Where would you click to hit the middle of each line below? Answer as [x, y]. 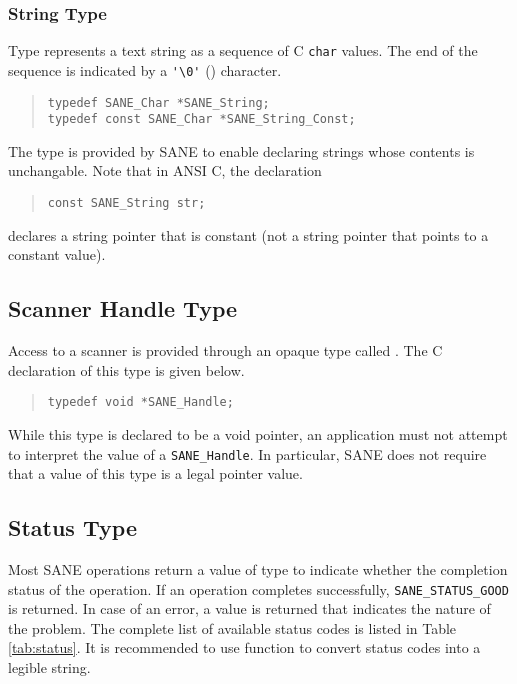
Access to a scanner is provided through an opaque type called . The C [225, 350]
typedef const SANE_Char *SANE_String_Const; [201, 119]
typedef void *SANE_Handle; [140, 402]
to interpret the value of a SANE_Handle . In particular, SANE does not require [247, 453]
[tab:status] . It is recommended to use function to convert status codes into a [244, 647]
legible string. [49, 667]
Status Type [72, 527]
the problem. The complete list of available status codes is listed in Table [232, 627]
